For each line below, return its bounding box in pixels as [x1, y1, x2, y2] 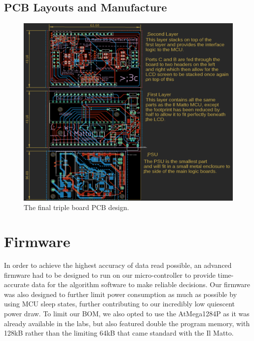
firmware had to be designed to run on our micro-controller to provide [4, 269, 216, 280]
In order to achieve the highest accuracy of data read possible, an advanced [4, 260, 232, 270]
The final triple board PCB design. [24, 202, 129, 213]
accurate [4, 279, 30, 290]
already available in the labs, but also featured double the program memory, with [4, 318, 250, 328]
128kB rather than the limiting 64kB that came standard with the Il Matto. [4, 328, 234, 338]
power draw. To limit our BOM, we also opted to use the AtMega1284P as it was [4, 308, 250, 319]
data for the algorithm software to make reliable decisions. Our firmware [32, 279, 251, 290]
